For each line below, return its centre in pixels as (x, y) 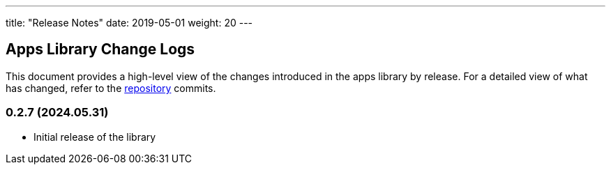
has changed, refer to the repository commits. (111, 88)
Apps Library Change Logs (100, 49)
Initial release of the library (95, 137)
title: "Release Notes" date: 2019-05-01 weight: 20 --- (129, 23)
